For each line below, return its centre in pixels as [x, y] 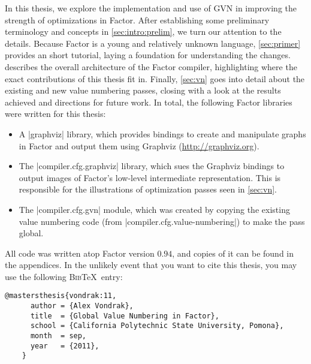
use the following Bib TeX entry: [64, 276]
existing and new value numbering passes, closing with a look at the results [143, 90]
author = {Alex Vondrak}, [82, 306]
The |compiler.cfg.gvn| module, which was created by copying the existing [154, 209]
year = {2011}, [65, 346]
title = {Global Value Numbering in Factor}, [125, 316]
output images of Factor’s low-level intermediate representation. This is [150, 177]
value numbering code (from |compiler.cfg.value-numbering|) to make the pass [162, 221]
